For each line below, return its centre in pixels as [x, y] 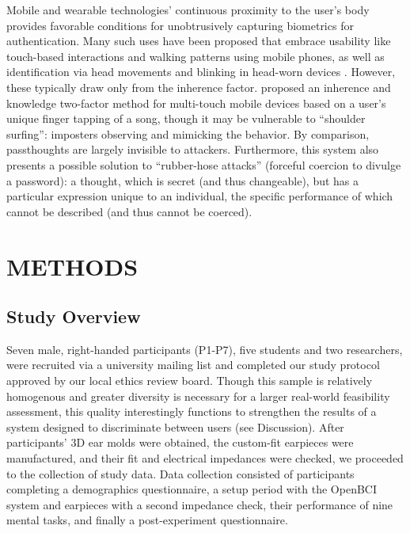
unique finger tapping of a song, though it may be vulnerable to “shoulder [186, 118]
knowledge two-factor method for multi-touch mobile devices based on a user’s [196, 103]
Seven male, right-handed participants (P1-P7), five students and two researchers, [205, 349]
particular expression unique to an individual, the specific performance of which [200, 196]
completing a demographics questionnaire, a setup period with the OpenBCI [192, 489]
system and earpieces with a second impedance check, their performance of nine [200, 504]
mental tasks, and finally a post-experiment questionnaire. [147, 520]
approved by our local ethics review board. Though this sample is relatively [190, 381]
